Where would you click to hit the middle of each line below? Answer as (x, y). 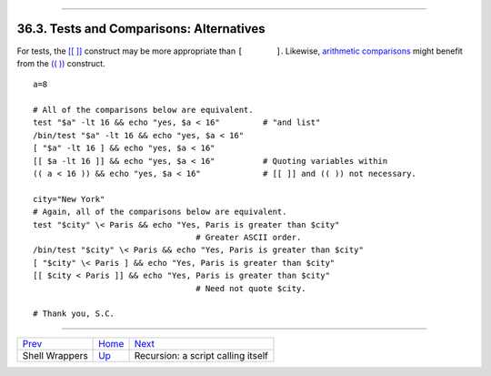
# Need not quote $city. (251, 288)
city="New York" (69, 199)
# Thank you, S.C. (74, 314)
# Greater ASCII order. (249, 237)
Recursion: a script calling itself (201, 355)
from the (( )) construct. (61, 63)
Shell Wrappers (55, 355)
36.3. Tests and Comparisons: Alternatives (141, 29)
